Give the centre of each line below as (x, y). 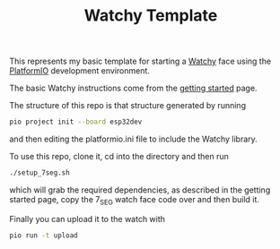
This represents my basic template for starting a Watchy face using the (140, 61)
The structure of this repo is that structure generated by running (128, 106)
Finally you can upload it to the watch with (87, 219)
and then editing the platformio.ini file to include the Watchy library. (133, 139)
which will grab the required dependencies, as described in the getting (140, 190)
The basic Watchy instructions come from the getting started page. (133, 88)
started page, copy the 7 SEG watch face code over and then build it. (135, 200)
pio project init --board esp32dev (76, 122)
